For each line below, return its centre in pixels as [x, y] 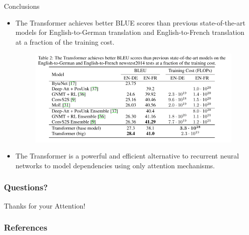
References [26, 227]
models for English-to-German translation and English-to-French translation [130, 32]
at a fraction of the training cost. [65, 41]
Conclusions [22, 6]
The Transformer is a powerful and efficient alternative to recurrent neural [127, 156]
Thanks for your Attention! [45, 205]
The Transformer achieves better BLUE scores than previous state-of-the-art [130, 22]
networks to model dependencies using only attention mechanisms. [115, 165]
